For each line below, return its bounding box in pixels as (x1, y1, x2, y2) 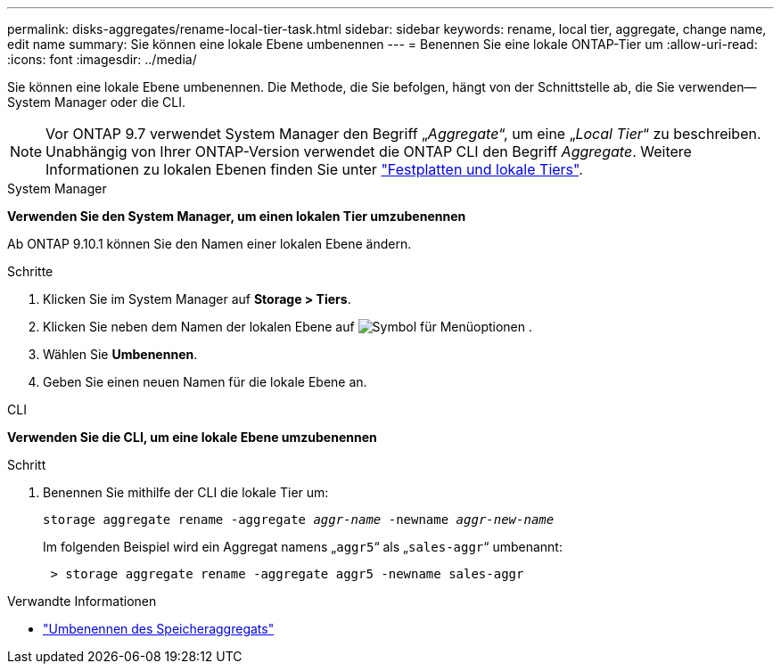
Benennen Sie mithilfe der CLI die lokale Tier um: (43, 485, 329, 500)
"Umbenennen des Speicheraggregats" (43, 621, 275, 636)
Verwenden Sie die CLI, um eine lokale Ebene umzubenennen (7, 430, 377, 445)
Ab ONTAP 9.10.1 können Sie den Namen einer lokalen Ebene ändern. (7, 236, 412, 251)
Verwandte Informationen (7, 593, 157, 609)
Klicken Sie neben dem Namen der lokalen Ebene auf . (43, 319, 533, 334)
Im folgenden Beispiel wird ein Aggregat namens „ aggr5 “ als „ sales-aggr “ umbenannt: (43, 539, 563, 554)
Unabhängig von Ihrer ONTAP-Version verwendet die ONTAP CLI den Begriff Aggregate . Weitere (45, 143, 692, 160)
